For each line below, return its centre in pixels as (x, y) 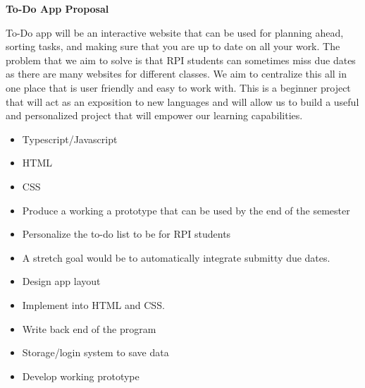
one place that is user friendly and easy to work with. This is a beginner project (178, 87)
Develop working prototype (81, 376)
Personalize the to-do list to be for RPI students (126, 234)
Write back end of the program (89, 328)
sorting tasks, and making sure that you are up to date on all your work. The (173, 46)
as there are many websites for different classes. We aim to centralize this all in (177, 74)
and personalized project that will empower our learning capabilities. (154, 115)
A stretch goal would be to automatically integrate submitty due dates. (176, 257)
